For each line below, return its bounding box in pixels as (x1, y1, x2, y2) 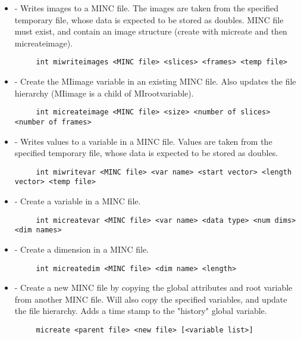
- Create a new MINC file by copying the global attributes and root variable (14, 281, 293, 294)
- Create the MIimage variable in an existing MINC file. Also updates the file (14, 75, 296, 88)
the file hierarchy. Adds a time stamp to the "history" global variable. (14, 304, 267, 317)
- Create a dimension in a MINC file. (14, 242, 149, 255)
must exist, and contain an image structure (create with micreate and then (14, 25, 287, 38)
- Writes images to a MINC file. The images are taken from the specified (14, 2, 279, 14)
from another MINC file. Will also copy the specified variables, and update (14, 293, 287, 305)
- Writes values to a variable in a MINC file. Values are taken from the (14, 135, 272, 147)
